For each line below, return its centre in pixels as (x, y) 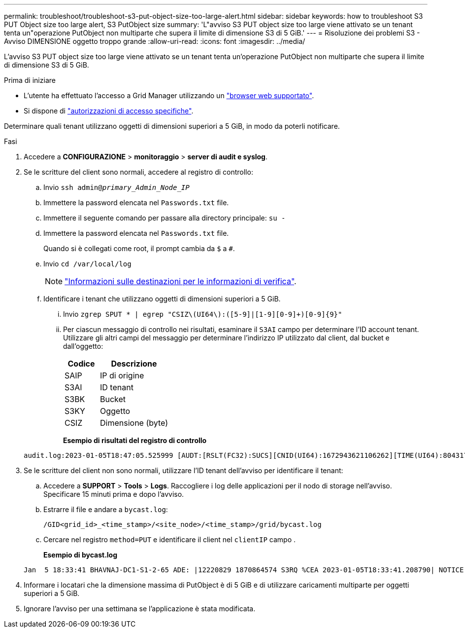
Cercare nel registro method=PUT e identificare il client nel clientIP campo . (170, 539)
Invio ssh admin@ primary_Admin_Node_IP (116, 187)
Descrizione (134, 364)
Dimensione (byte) (134, 423)
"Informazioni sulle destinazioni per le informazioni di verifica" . (181, 281)
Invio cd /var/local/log (87, 264)
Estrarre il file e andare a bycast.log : (106, 509)
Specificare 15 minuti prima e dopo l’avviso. (114, 494)
